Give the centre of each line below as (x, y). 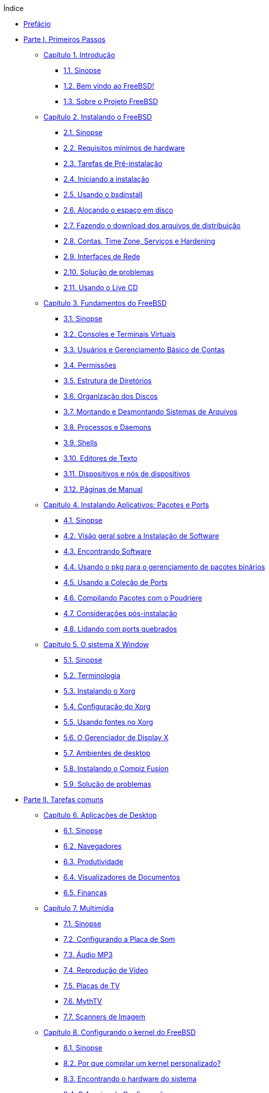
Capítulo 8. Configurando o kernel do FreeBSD (120, 1032)
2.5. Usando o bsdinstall (103, 194)
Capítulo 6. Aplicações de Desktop (100, 815)
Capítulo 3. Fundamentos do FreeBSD (105, 303)
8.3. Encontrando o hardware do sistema (130, 1079)
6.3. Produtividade (93, 862)
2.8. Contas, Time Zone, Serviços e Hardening (139, 241)
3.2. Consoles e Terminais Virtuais (120, 334)
